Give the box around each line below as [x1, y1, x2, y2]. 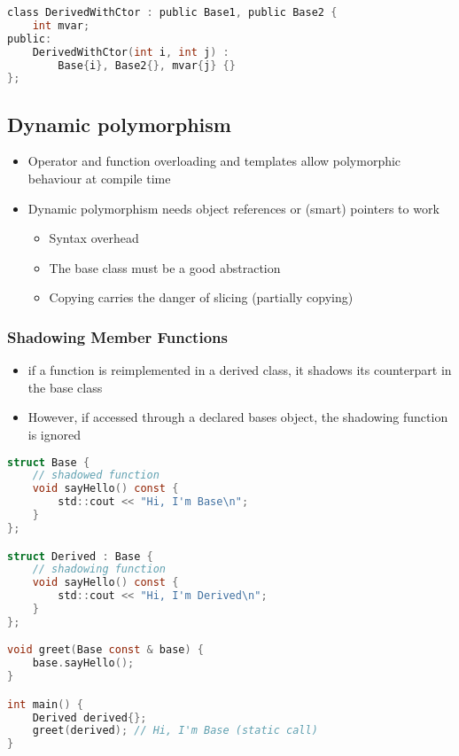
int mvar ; [32, 19, 90, 32]
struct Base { [7, 456, 90, 469]
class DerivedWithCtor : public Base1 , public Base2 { [7, 6, 338, 19]
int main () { [7, 698, 83, 711]
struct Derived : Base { [7, 549, 153, 563]
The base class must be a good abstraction [49, 258, 281, 277]
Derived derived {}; [32, 711, 147, 724]
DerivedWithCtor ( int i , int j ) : [32, 45, 229, 58]
